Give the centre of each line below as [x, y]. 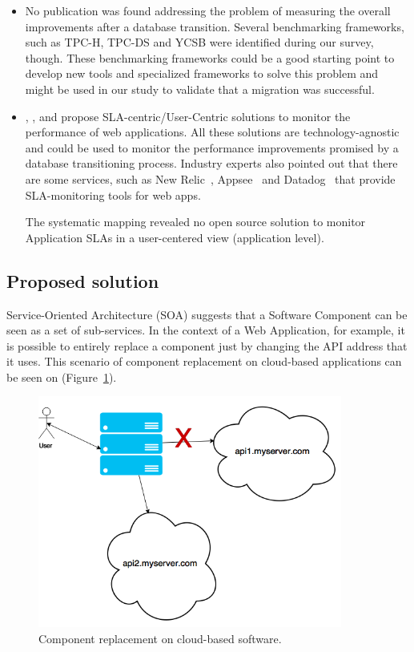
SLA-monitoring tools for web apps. [113, 194]
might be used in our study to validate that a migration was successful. [200, 89]
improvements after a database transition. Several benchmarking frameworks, [215, 26]
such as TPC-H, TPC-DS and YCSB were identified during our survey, [199, 42]
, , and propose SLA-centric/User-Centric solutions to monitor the [188, 116]
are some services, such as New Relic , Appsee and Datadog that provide [210, 178]
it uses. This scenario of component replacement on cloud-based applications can [204, 361]
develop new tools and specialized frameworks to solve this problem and [202, 73]
